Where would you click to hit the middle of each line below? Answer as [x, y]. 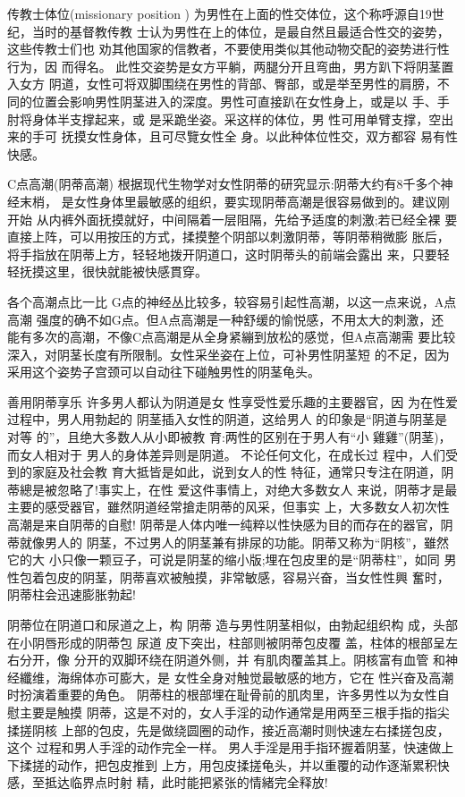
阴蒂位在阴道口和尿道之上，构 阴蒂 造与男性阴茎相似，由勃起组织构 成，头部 [232, 624]
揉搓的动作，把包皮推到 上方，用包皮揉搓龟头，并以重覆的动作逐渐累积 [228, 764]
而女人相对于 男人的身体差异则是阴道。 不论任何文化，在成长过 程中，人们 [226, 454]
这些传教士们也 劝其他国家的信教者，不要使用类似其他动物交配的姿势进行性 [228, 49]
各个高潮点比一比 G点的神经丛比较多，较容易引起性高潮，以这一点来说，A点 [232, 301]
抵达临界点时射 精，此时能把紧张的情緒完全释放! [186, 782]
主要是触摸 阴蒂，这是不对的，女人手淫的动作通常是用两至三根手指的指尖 [234, 712]
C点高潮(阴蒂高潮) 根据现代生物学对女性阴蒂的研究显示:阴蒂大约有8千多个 [224, 184]
